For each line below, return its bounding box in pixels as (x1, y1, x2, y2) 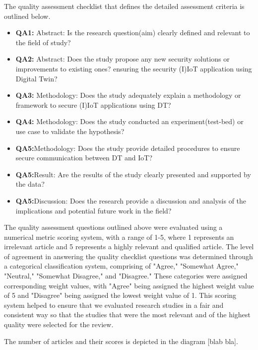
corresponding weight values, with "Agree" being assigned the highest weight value (4, 280, 254, 290)
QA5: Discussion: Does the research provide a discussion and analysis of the (15, 195, 247, 206)
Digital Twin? (15, 73, 58, 83)
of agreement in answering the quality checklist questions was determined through (4, 251, 253, 261)
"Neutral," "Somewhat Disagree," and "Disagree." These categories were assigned (4, 271, 248, 281)
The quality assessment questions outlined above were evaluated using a (4, 222, 223, 232)
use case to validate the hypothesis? (15, 126, 125, 136)
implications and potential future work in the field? (15, 205, 172, 215)
